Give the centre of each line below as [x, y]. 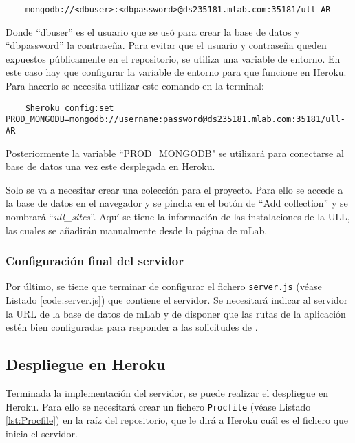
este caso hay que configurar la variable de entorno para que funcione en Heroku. [176, 72]
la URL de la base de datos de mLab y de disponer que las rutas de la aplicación [176, 313]
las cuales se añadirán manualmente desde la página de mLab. [137, 230]
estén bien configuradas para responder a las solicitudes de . [132, 327]
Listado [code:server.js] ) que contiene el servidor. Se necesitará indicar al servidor [177, 300]
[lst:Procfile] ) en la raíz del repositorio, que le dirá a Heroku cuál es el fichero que [177, 420]
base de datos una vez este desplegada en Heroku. [110, 166]
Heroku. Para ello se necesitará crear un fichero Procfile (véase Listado [158, 406]
